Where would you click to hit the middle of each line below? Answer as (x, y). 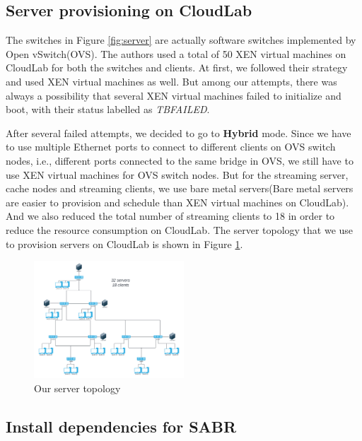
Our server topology (77, 388)
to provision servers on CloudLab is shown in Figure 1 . (124, 243)
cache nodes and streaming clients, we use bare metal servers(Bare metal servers (180, 188)
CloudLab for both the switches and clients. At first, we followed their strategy (177, 67)
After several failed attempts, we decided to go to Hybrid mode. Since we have (179, 133)
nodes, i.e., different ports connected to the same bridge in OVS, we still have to (180, 160)
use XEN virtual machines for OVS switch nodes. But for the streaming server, (177, 174)
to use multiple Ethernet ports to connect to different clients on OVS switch (171, 147)
